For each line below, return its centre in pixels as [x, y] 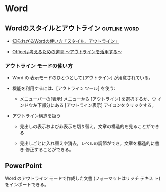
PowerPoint [24, 165]
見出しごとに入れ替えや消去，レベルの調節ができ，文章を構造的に [87, 143]
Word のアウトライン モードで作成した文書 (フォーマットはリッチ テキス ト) [83, 178]
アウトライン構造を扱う [36, 116]
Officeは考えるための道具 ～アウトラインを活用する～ [67, 52]
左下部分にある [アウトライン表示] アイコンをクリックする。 [94, 105]
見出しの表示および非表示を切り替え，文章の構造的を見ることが [85, 126]
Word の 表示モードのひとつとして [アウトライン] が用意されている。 [83, 78]
